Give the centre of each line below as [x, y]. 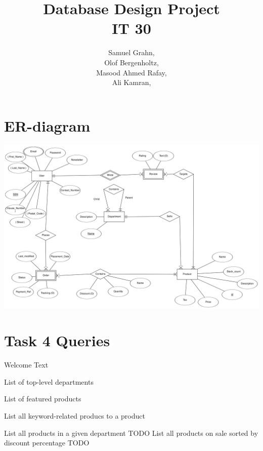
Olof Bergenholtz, [131, 62]
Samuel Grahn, [131, 52]
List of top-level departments [49, 381]
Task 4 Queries [57, 340]
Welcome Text [26, 365]
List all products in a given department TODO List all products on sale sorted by [131, 433]
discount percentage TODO [47, 443]
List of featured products [43, 399]
